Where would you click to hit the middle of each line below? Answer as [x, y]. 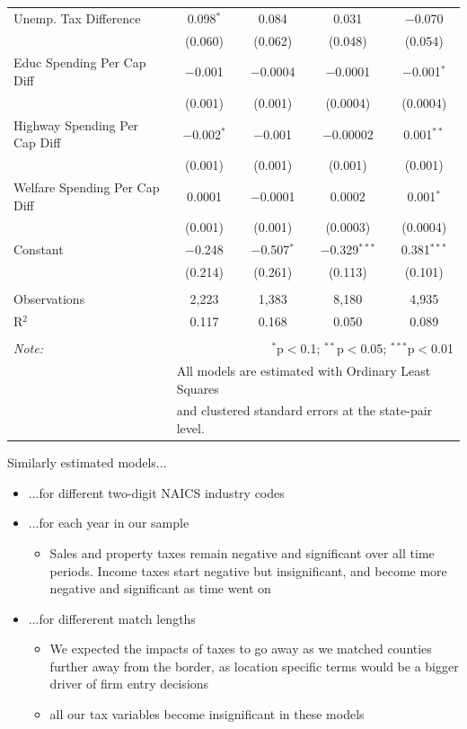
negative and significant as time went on [160, 588]
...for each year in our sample [109, 523]
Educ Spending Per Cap [80, 62]
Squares [198, 388]
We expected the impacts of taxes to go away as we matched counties [241, 649]
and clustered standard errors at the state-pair [304, 410]
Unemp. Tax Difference [77, 18]
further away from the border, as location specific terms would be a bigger [254, 666]
